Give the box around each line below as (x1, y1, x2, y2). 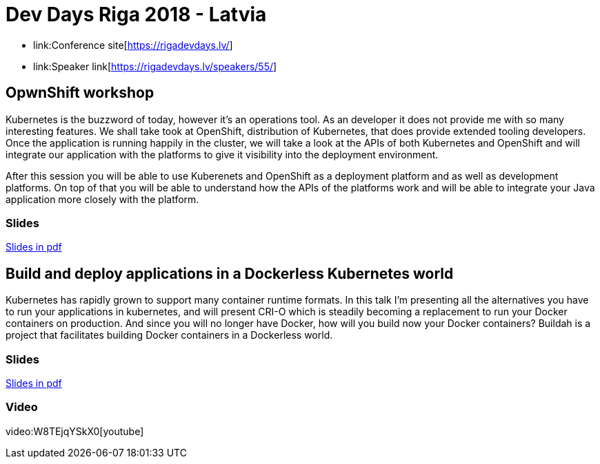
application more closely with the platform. (6, 193, 199, 205)
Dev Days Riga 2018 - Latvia (6, 3, 267, 26)
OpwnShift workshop (6, 84, 154, 102)
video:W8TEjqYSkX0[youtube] (6, 425, 144, 437)
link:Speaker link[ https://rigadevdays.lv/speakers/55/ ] (33, 60, 277, 72)
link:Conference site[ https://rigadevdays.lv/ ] (33, 39, 233, 51)
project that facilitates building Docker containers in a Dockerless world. (6, 329, 333, 341)
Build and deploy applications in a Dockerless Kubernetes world (6, 264, 454, 282)
